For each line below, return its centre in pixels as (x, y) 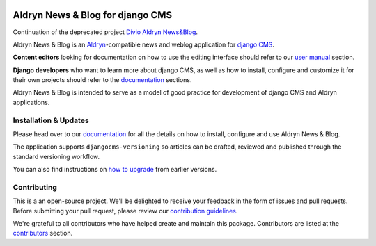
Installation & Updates (51, 120)
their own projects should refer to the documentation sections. (102, 80)
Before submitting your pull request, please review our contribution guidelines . (125, 211)
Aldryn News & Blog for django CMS (93, 15)
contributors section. (43, 233)
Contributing (35, 187)
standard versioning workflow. (56, 156)
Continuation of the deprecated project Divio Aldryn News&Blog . (105, 32)
